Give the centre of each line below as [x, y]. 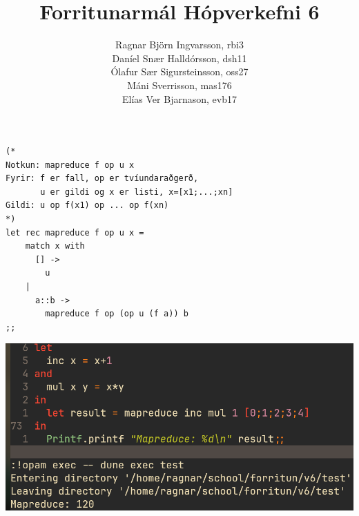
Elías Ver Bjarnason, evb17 [179, 98]
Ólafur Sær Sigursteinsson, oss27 [179, 71]
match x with [55, 246]
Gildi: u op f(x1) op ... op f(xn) [87, 206]
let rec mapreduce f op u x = [75, 232]
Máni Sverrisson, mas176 [179, 85]
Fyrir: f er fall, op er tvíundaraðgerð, [102, 179]
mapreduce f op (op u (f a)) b [117, 314]
